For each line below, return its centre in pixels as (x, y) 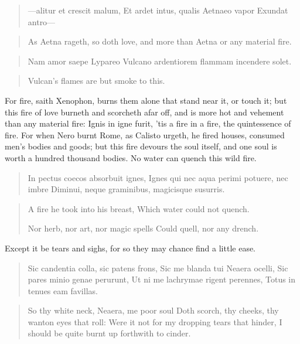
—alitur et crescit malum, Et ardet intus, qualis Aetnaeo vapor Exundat (158, 10)
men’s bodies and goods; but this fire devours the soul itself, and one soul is (141, 146)
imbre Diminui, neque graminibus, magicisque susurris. (126, 189)
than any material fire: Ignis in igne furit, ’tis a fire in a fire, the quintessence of (148, 123)
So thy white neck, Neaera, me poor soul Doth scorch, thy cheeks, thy (153, 310)
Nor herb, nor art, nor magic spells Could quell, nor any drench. (143, 228)
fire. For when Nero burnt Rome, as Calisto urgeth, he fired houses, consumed (145, 134)
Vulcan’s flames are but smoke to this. (96, 81)
